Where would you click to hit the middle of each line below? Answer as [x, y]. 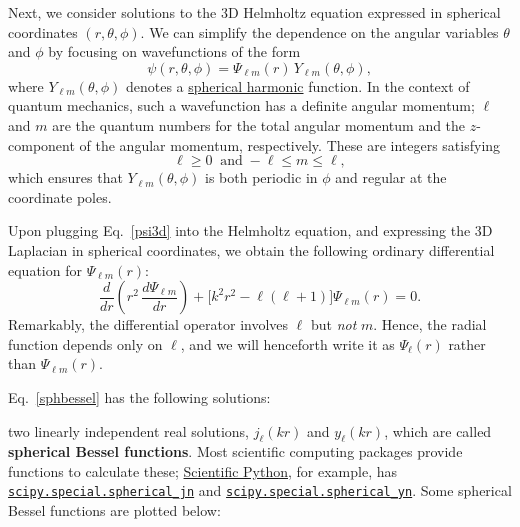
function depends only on [85, 343]
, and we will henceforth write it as [287, 343]
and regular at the [391, 177]
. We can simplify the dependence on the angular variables [319, 31]
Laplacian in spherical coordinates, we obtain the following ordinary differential [251, 249]
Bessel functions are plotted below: [114, 510]
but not [333, 324]
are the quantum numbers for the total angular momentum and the [259, 124]
